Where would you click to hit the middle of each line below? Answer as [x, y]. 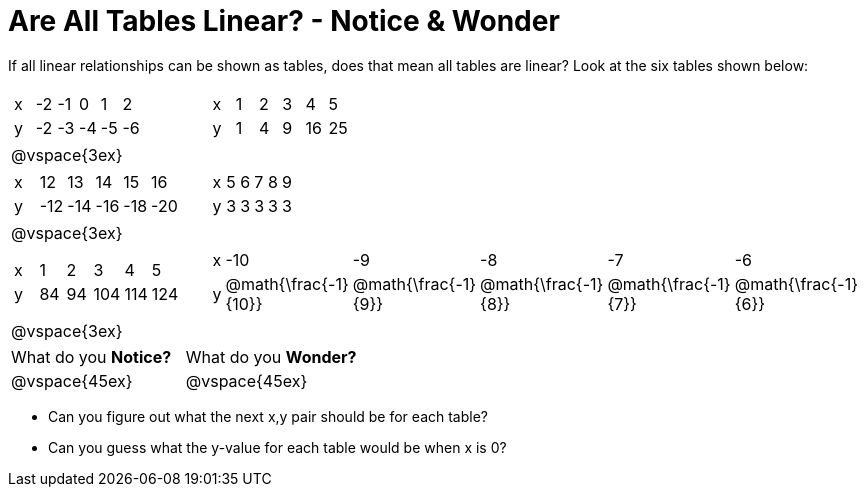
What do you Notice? [91, 356]
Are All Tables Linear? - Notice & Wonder [284, 21]
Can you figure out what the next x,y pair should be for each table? [268, 416]
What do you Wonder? [271, 356]
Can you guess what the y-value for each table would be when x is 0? [277, 447]
